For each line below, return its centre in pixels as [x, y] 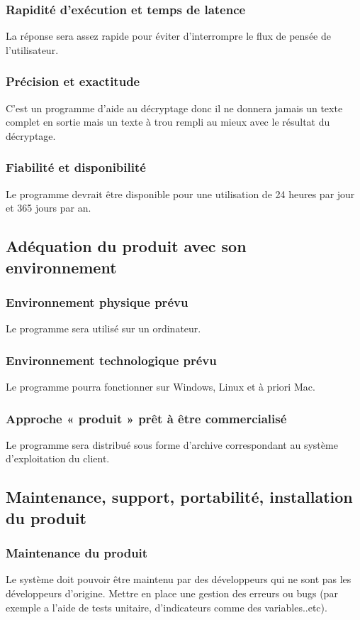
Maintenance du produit [77, 553]
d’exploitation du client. [58, 458]
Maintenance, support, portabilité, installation [179, 497]
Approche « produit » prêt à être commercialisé [146, 418]
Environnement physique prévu [97, 301]
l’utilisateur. [32, 49]
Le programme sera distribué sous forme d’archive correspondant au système [172, 444]
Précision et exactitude [73, 81]
